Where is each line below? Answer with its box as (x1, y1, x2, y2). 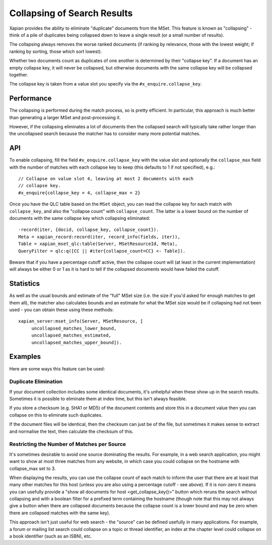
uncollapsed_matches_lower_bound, (31, 325, 117, 331)
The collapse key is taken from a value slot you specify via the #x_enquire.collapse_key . (9, 81, 202, 87)
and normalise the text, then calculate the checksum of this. (9, 428, 133, 434)
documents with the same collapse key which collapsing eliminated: (9, 215, 151, 221)
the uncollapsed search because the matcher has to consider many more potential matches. (9, 131, 201, 137)
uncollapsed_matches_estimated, (31, 333, 112, 338)
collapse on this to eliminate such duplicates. (9, 412, 103, 418)
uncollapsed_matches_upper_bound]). (31, 340, 122, 345)
